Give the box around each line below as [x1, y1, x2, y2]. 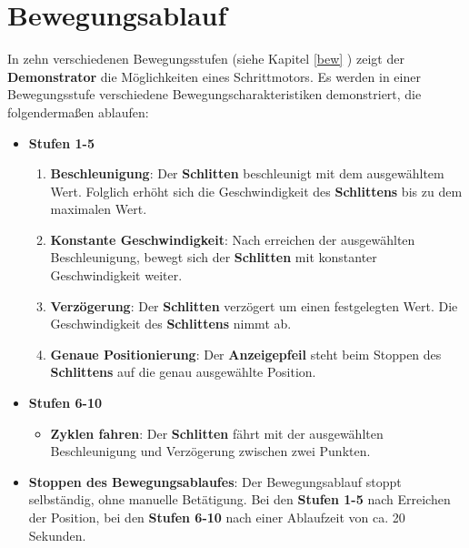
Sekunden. [28, 525, 86, 544]
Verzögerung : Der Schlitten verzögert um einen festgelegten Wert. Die [50, 296, 458, 315]
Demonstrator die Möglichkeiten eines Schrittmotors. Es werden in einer [7, 66, 421, 86]
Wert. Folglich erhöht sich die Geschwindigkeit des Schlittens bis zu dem [50, 181, 463, 200]
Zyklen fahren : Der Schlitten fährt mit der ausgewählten [50, 423, 384, 442]
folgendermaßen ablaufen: [7, 102, 149, 121]
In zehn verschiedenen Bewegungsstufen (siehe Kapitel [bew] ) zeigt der [7, 49, 404, 68]
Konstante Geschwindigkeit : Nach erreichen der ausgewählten [50, 229, 415, 249]
